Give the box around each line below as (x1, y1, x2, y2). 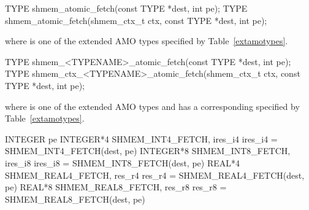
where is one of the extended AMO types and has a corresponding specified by (5, 99, 300, 112)
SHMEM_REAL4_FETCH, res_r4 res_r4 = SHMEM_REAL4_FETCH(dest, (5, 168, 305, 181)
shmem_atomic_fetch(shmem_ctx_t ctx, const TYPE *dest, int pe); (5, 14, 267, 26)
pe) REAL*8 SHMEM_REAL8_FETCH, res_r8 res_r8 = (5, 181, 227, 193)
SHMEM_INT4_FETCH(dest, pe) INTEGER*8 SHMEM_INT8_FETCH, (5, 144, 291, 157)
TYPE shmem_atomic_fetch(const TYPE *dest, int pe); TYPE (5, 2, 248, 14)
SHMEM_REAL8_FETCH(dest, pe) (5, 192, 145, 205)
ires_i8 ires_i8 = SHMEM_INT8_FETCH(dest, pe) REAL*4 (5, 156, 240, 169)
